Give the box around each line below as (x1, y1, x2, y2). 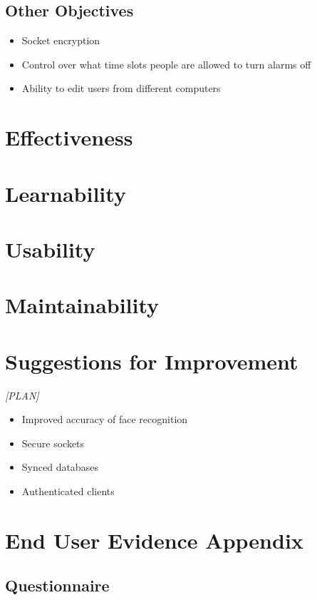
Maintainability (5, 290, 160, 320)
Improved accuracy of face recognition (21, 412, 188, 427)
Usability (5, 234, 95, 263)
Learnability (5, 178, 126, 208)
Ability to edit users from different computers (21, 81, 221, 96)
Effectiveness (5, 123, 133, 152)
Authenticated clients (21, 483, 115, 498)
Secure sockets (21, 435, 85, 450)
